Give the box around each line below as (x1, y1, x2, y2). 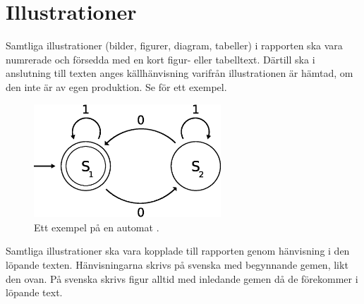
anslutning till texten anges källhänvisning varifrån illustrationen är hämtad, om (6, 66, 353, 80)
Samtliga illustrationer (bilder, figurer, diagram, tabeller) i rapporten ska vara (6, 38, 343, 53)
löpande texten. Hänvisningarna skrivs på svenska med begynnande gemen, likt (6, 257, 348, 272)
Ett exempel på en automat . (34, 219, 159, 234)
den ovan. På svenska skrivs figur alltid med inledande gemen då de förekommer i (6, 271, 358, 286)
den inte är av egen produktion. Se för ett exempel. (6, 79, 227, 94)
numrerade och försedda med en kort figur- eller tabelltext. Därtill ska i (6, 51, 315, 66)
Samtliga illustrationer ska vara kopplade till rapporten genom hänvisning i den (6, 243, 350, 258)
